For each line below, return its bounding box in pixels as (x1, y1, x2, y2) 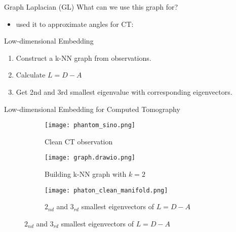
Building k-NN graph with (45, 169, 127, 179)
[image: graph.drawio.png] (45, 154, 135, 162)
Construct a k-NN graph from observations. (16, 52, 151, 63)
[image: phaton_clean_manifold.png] (45, 186, 168, 194)
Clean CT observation (45, 136, 113, 146)
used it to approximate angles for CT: (16, 18, 134, 29)
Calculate (16, 69, 46, 80)
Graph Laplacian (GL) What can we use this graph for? (4, 2, 178, 12)
